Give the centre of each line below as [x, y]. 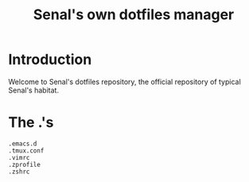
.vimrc [19, 157]
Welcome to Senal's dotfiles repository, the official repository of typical [124, 81]
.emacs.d [23, 144]
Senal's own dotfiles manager [134, 15]
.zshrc [19, 172]
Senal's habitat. [34, 90]
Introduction [50, 59]
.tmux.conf [26, 150]
